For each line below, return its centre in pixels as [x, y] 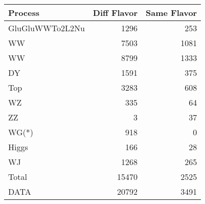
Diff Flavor [115, 13]
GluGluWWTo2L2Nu [47, 28]
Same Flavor [172, 13]
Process [24, 13]
